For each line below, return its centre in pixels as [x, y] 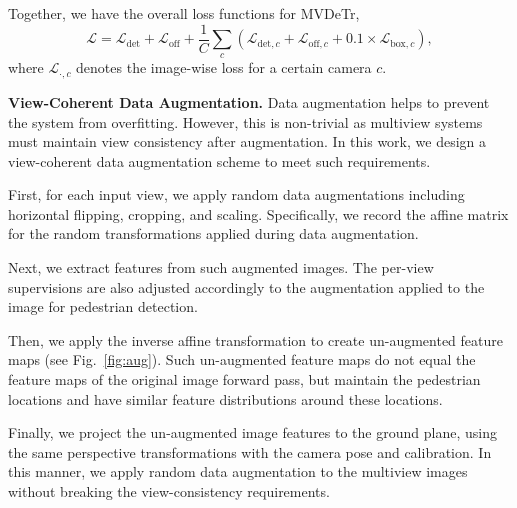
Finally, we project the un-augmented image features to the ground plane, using [252, 432]
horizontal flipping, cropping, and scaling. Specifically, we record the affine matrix [258, 213]
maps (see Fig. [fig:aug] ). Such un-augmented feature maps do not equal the [242, 359]
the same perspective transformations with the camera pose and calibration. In [250, 451]
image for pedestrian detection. [103, 306]
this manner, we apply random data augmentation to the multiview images [238, 471]
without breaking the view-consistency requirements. [169, 491]
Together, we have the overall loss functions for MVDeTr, [184, 13]
